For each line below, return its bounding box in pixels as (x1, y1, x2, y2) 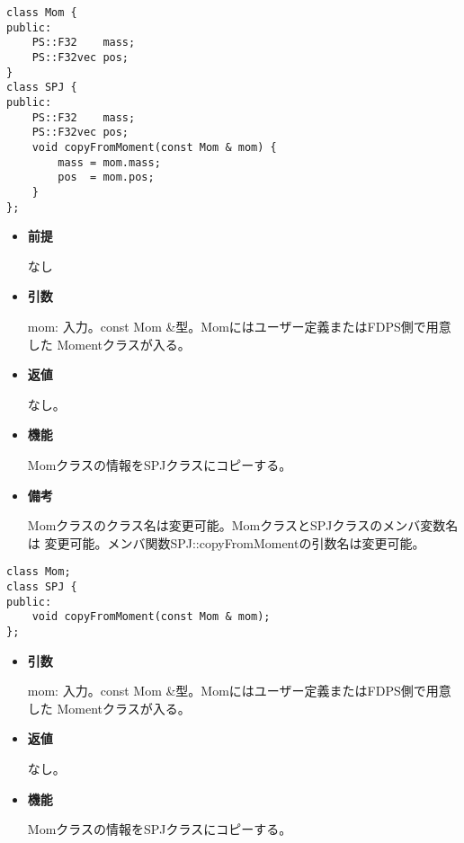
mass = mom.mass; (58, 155, 161, 169)
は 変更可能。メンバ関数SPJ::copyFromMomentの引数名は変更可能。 (27, 533, 425, 552)
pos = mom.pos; (58, 171, 155, 184)
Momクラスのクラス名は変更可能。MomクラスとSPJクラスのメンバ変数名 (27, 516, 459, 535)
